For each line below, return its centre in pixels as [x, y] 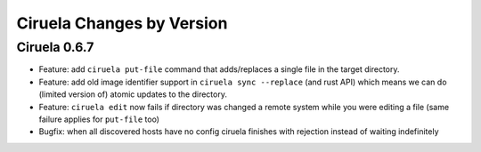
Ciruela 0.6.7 [55, 47]
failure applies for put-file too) [99, 119]
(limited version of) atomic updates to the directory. [133, 94]
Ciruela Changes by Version [122, 23]
